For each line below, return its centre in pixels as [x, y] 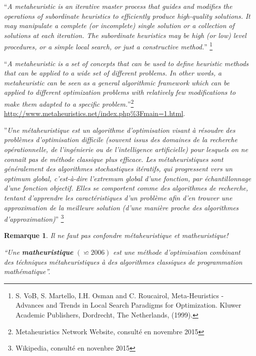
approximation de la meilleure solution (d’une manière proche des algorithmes [121, 207]
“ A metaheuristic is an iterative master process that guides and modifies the [118, 6]
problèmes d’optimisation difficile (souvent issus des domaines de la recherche [121, 139]
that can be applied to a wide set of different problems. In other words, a [113, 73]
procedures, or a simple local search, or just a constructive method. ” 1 [108, 46]
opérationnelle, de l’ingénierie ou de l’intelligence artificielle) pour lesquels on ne [126, 149]
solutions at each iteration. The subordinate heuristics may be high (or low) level [125, 35]
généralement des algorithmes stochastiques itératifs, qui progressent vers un [118, 169]
